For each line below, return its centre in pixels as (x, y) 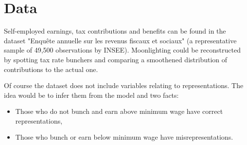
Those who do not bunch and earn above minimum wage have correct (119, 111)
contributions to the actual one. (51, 69)
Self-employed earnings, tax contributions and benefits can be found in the (115, 31)
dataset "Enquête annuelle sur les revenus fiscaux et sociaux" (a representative (120, 40)
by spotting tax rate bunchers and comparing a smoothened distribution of (116, 59)
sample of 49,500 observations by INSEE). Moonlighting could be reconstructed (122, 50)
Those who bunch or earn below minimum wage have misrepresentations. (124, 137)
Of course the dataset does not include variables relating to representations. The (124, 85)
